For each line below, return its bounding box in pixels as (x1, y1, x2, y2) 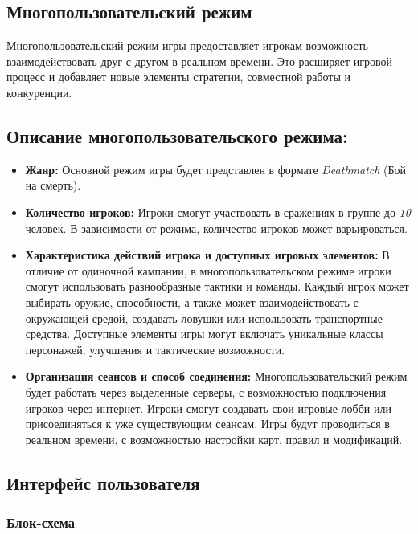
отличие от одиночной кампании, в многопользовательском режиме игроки (25, 262, 391, 279)
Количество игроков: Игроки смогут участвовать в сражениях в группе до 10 (25, 203, 411, 220)
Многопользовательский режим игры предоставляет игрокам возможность (6, 37, 369, 54)
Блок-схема (6, 512, 75, 532)
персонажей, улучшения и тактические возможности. (25, 340, 285, 357)
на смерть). (25, 177, 81, 194)
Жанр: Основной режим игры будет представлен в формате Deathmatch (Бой (25, 161, 407, 177)
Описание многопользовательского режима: (6, 123, 348, 148)
